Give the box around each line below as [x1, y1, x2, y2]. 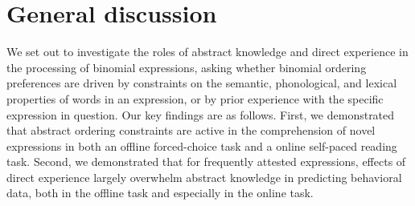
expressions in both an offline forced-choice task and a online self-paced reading [6, 137, 397, 154]
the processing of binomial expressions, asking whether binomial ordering [6, 59, 367, 75]
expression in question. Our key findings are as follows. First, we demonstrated [6, 106, 395, 123]
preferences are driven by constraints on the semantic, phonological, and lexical [6, 75, 397, 91]
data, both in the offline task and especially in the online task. [6, 184, 314, 201]
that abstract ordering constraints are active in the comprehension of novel [6, 122, 376, 139]
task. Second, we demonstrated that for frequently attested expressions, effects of [6, 153, 406, 170]
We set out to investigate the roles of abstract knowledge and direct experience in [6, 43, 409, 60]
